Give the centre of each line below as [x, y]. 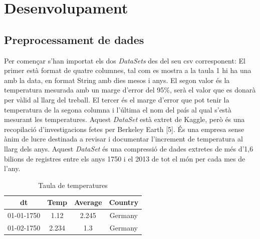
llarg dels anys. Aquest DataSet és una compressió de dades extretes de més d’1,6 [129, 148]
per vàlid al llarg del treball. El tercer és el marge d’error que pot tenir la [117, 99]
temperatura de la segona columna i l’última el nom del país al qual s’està [118, 109]
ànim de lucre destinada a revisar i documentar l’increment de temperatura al [123, 139]
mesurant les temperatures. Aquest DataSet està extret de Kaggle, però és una [124, 119]
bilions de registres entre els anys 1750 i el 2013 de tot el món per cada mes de [125, 158]
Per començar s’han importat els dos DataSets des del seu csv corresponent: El [125, 60]
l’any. [12, 168]
